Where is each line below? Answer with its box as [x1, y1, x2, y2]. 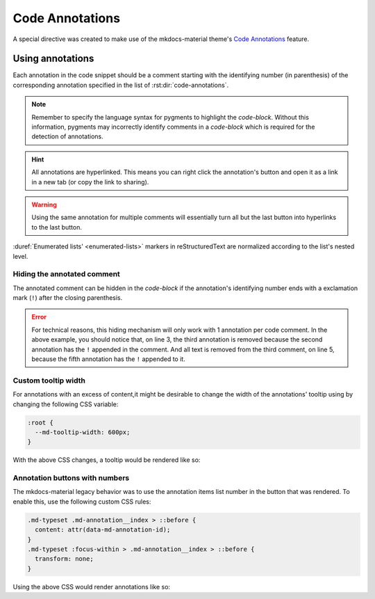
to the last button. [31, 223, 83, 231]
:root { [27, 418, 53, 426]
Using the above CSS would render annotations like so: [12, 582, 170, 591]
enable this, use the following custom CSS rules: [12, 497, 151, 506]
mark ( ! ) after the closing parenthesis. [12, 294, 123, 302]
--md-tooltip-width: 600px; [35, 428, 131, 436]
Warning [31, 200, 57, 209]
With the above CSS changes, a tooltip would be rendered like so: [12, 456, 201, 464]
